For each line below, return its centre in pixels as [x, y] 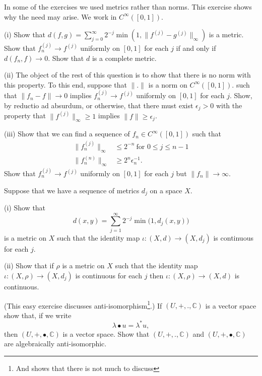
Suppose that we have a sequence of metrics [72, 190]
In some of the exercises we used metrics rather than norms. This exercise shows [128, 7]
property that [25, 116]
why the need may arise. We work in [60, 16]
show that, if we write [38, 315]
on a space [166, 190]
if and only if [196, 48]
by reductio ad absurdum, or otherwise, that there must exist [99, 105]
